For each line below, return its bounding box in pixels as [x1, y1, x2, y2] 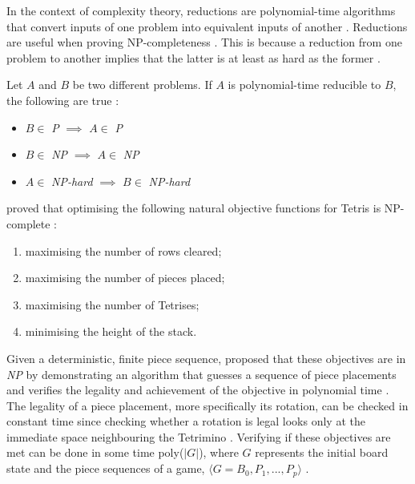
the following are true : [6, 91, 119, 108]
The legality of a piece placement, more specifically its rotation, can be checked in [6, 397, 409, 413]
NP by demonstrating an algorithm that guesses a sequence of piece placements [6, 365, 397, 382]
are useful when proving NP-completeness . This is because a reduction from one [6, 34, 402, 50]
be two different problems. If [72, 76, 212, 93]
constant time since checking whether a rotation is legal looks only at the [6, 413, 365, 430]
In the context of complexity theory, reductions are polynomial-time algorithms [6, 2, 396, 18]
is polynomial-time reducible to [228, 76, 381, 93]
